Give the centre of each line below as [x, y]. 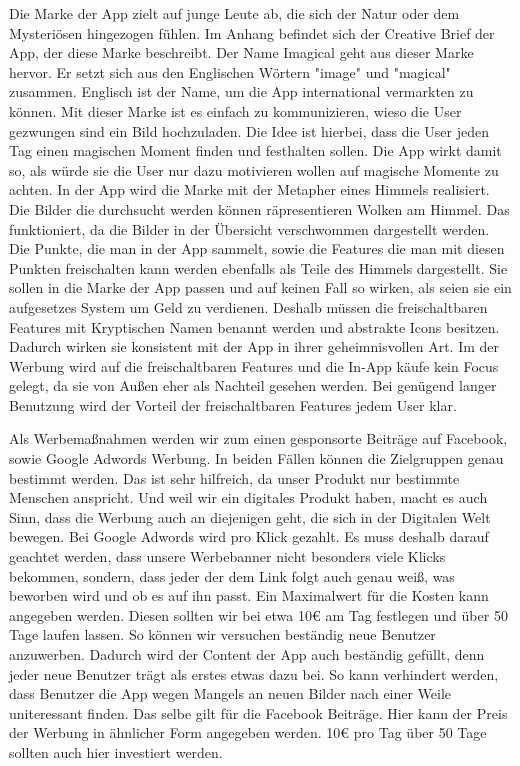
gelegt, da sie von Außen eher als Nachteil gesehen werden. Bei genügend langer [253, 385]
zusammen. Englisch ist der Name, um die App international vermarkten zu [241, 91]
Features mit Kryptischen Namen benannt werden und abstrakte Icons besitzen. [254, 326]
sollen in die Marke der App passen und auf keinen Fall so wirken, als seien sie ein [260, 287]
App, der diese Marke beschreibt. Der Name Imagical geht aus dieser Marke [241, 52]
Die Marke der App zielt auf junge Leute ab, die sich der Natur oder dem [234, 13]
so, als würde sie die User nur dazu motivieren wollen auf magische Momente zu [254, 169]
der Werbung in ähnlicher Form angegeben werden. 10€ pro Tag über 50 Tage [248, 732]
